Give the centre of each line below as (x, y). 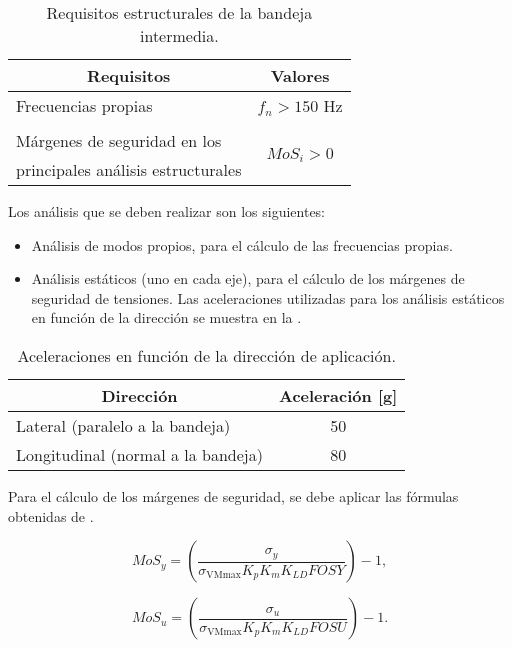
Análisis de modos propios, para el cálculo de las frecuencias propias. (242, 244)
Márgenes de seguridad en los (119, 140)
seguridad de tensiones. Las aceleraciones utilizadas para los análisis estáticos (268, 297)
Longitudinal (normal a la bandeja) (139, 454)
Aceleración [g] (338, 395)
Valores (300, 75)
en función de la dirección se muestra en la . (166, 317)
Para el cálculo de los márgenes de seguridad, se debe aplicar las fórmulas (233, 495)
